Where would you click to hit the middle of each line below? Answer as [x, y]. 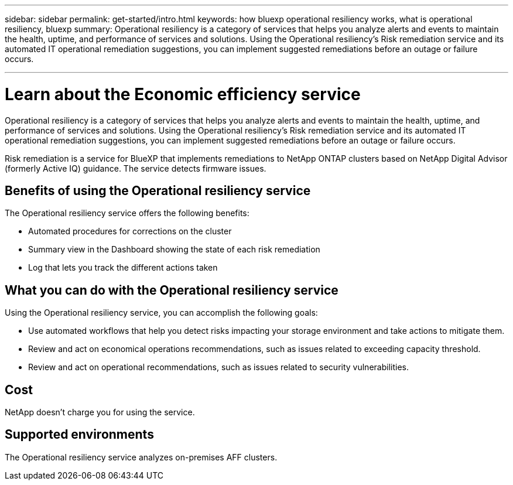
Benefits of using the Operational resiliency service [158, 190]
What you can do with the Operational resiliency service [172, 290]
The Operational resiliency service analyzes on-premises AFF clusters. [141, 457]
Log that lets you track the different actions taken [123, 268]
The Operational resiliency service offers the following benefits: [127, 213]
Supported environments [79, 435]
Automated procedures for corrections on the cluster [130, 231]
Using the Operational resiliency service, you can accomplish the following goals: [161, 313]
